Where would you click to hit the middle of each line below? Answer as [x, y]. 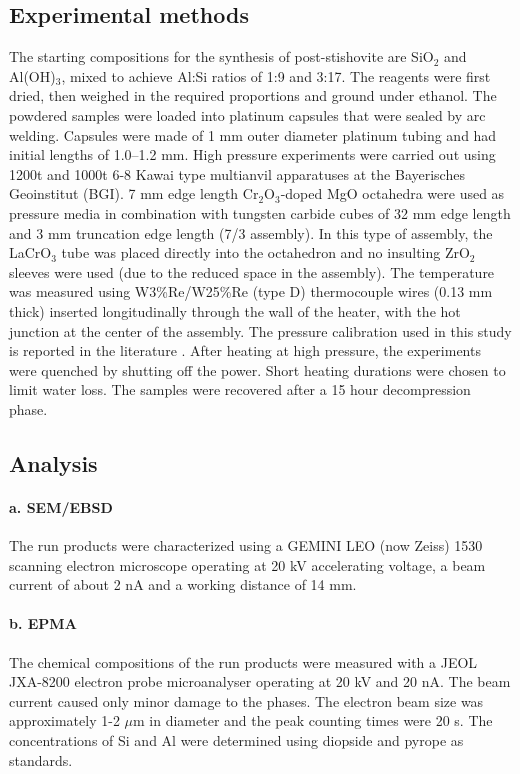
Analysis [53, 462]
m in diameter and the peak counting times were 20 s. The [313, 720]
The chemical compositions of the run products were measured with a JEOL [243, 661]
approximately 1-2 [64, 720]
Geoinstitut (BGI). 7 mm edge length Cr [134, 193]
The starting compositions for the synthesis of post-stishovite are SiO [221, 56]
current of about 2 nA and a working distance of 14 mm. [183, 584]
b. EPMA [43, 623]
